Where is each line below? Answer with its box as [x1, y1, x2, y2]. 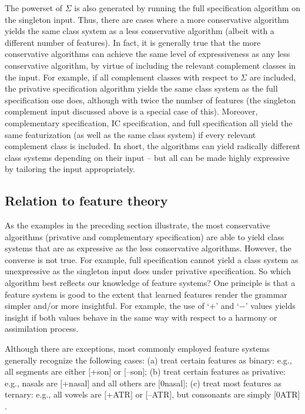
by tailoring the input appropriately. [5, 163, 135, 175]
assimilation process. [5, 322, 79, 335]
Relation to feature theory [5, 191, 168, 210]
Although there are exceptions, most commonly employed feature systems [5, 342, 270, 355]
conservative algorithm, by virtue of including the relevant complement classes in [5, 59, 296, 71]
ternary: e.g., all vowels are [5, 388, 102, 400]
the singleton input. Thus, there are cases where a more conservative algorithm [5, 13, 289, 25]
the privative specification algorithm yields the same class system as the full [5, 82, 278, 95]
